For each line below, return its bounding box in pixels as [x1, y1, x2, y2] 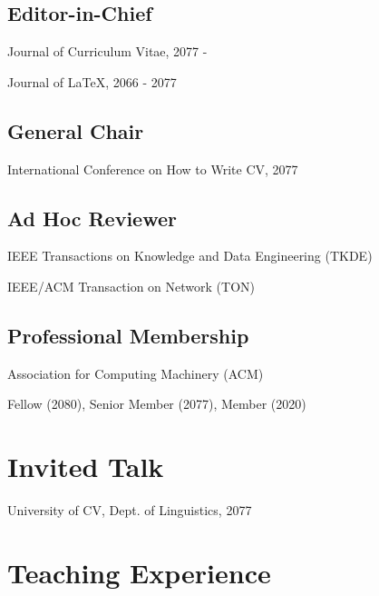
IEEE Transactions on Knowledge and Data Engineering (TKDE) [7, 246, 373, 265]
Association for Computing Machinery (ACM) [7, 363, 264, 382]
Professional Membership [7, 321, 249, 349]
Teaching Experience [7, 553, 271, 591]
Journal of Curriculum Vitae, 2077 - [7, 42, 208, 61]
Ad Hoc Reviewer [7, 204, 177, 232]
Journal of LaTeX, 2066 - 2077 [7, 72, 177, 91]
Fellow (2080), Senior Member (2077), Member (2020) [7, 394, 306, 413]
